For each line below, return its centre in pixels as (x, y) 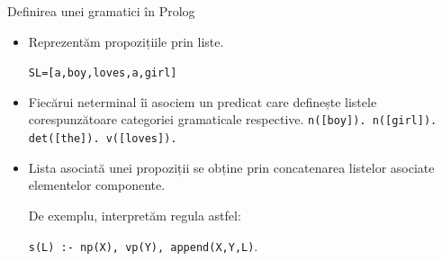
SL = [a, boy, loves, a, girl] (103, 73)
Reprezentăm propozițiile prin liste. (126, 41)
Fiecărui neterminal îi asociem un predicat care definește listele (203, 101)
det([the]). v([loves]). (103, 139)
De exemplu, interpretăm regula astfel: (135, 215)
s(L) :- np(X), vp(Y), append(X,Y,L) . (143, 245)
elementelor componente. (97, 185)
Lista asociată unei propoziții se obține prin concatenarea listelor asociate (231, 167)
